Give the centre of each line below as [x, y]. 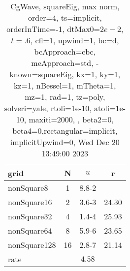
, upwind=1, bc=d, [86, 40]
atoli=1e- [110, 108]
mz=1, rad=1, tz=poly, [65, 97]
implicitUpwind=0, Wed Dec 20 [65, 142]
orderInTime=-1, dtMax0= [53, 29]
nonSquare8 [28, 188]
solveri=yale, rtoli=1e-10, [48, 108]
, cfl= [40, 40]
